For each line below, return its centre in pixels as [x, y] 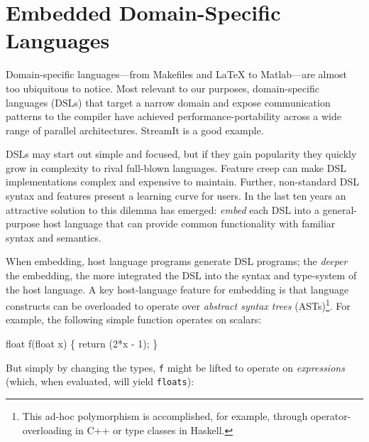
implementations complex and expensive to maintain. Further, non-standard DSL [182, 182]
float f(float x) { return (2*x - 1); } [82, 344]
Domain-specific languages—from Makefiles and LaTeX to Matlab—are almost [177, 74]
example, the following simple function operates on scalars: [134, 319]
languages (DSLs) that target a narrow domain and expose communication [168, 102]
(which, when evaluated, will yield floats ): [100, 381]
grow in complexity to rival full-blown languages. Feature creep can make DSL [176, 167]
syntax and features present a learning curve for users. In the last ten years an [176, 196]
